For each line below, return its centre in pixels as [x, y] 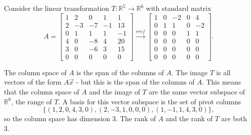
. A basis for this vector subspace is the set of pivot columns [150, 101]
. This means [221, 82]
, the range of [31, 101]
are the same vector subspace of [197, 91]
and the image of [115, 91]
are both [234, 118]
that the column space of [42, 91]
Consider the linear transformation [57, 8]
